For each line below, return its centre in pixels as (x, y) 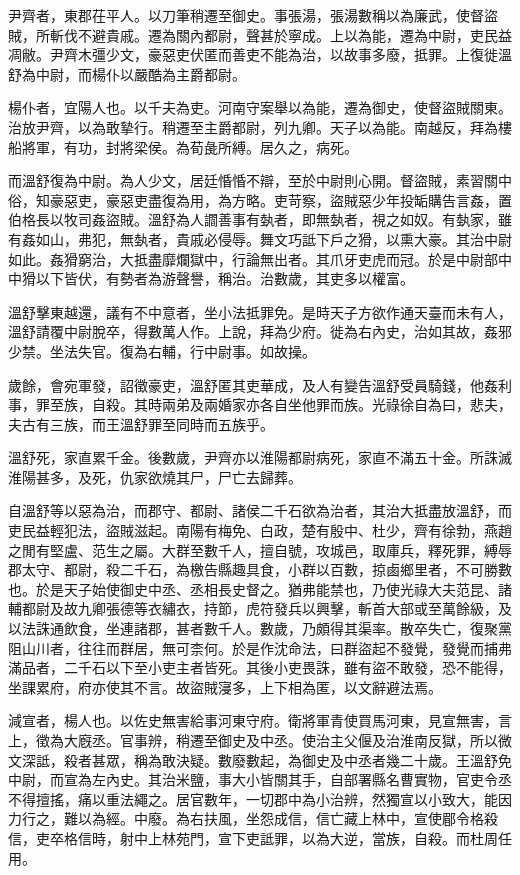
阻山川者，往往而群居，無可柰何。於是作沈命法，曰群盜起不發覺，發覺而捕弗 (260, 647)
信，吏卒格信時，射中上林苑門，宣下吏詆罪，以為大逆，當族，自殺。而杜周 (253, 837)
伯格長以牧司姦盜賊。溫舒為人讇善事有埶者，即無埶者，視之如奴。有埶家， (253, 219)
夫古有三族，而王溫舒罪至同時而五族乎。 (141, 423)
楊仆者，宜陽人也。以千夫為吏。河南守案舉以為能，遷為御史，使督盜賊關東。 (260, 107)
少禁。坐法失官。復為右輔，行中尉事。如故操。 (162, 350)
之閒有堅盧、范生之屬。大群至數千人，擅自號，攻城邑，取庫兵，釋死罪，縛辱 (260, 549)
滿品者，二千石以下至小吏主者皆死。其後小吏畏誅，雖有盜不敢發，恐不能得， (260, 667)
